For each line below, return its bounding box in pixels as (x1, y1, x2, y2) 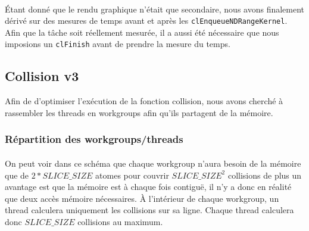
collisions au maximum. (77, 215, 163, 227)
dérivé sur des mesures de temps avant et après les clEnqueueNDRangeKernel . (5, 14, 288, 27)
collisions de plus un (227, 168, 302, 181)
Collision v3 (5, 67, 79, 85)
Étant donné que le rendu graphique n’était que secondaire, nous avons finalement (5, 2, 305, 15)
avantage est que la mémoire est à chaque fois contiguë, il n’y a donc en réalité (5, 180, 292, 193)
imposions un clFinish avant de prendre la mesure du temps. (5, 38, 230, 50)
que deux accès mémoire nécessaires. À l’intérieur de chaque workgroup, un (5, 192, 279, 204)
